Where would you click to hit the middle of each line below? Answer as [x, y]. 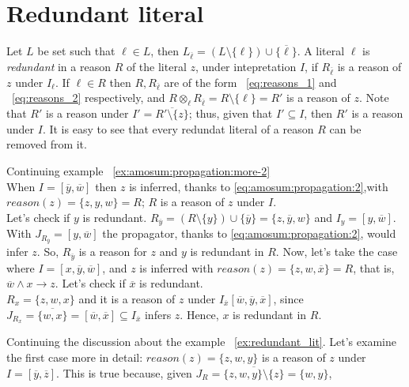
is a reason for [113, 252]
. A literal [321, 51]
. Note [374, 98]
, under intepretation [246, 66]
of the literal [156, 66]
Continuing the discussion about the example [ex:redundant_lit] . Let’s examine [201, 342]
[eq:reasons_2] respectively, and [89, 98]
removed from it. [47, 144]
